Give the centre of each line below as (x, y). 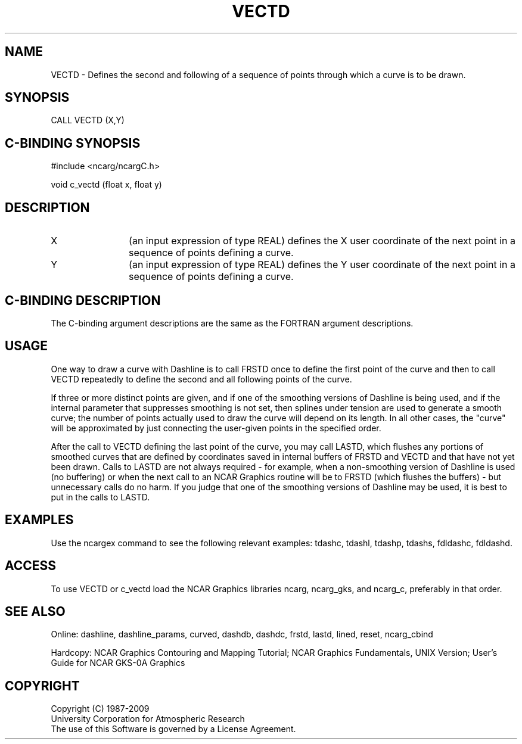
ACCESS (31, 566)
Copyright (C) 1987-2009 (100, 709)
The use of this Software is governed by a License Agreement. (173, 729)
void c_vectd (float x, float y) (106, 185)
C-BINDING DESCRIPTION (83, 300)
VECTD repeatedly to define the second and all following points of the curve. (201, 379)
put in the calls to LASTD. (100, 497)
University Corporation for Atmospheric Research (148, 719)
